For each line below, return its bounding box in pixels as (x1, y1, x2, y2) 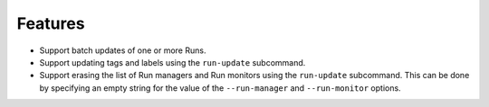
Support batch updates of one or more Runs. (39, 45, 206, 56)
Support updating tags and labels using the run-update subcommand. (39, 57, 306, 67)
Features (16, 13, 85, 33)
